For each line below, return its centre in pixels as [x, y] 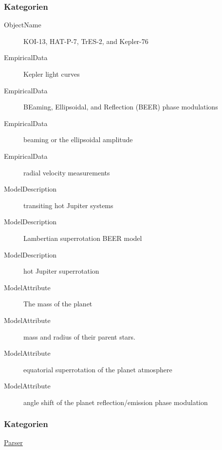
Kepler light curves [52, 74]
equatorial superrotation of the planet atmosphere [98, 369]
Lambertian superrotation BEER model [83, 238]
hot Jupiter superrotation [61, 271]
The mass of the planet [58, 304]
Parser [13, 442]
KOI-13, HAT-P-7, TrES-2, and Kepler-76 [86, 41]
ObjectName [23, 25]
